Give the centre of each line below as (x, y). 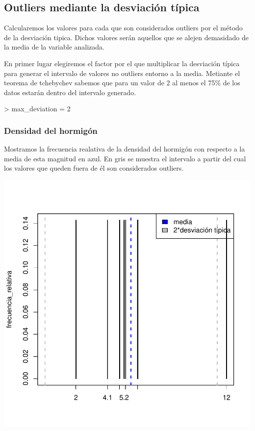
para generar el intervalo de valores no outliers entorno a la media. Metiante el (122, 73)
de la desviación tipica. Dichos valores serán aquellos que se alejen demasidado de (126, 37)
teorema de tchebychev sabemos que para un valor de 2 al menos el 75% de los (122, 83)
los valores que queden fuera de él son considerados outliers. (94, 168)
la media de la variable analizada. (54, 47)
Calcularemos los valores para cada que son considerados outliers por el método (123, 28)
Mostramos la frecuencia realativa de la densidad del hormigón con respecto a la (125, 149)
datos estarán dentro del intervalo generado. (70, 92)
